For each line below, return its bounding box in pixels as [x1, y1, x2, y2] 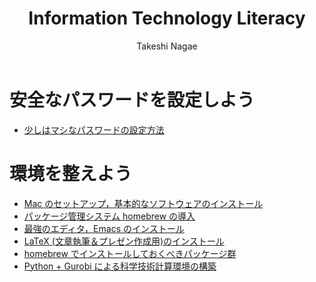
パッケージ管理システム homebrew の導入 [23, 210, 196, 222]
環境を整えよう [9, 162, 133, 185]
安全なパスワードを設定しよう [9, 88, 256, 111]
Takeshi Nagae [136, 40, 198, 52]
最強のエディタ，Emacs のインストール [23, 222, 185, 234]
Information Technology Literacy [28, 7, 306, 30]
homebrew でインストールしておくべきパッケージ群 [23, 247, 237, 259]
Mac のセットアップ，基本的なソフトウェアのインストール [23, 197, 264, 209]
